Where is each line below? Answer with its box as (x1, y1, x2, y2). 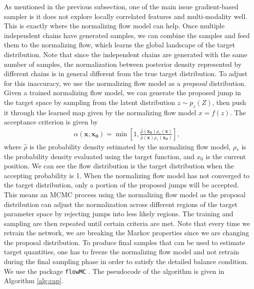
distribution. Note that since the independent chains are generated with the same (4, 49, 248, 59)
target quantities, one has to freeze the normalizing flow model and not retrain (4, 247, 239, 257)
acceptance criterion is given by (4, 117, 98, 127)
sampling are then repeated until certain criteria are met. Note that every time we (4, 218, 250, 228)
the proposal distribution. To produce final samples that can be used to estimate (4, 237, 245, 247)
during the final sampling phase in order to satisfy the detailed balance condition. (4, 256, 248, 267)
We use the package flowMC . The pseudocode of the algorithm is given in (4, 266, 225, 276)
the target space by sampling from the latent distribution (4, 97, 175, 107)
